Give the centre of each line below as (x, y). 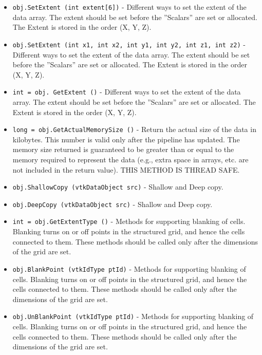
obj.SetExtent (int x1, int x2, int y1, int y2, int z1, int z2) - (129, 44)
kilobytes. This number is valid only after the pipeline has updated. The (126, 139)
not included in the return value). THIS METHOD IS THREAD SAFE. (126, 169)
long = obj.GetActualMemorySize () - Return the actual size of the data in (134, 129)
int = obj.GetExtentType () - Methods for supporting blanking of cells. (129, 221)
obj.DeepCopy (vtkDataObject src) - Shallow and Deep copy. (113, 204)
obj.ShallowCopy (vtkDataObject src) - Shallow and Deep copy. (118, 187)
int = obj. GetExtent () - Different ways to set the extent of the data (127, 92)
